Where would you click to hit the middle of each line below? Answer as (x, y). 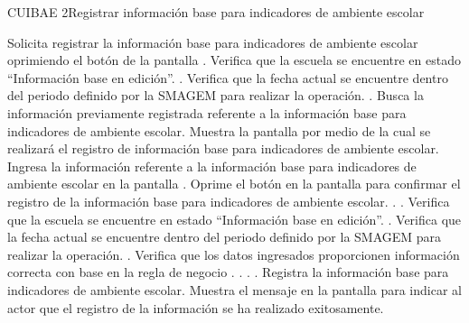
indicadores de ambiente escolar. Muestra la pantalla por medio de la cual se (219, 130)
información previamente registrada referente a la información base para (207, 112)
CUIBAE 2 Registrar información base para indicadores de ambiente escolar (216, 12)
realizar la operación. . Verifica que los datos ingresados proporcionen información (234, 254)
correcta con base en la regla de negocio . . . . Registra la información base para (228, 272)
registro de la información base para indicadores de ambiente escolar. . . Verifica (229, 201)
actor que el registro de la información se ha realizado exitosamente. (196, 307)
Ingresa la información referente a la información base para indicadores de (212, 166)
